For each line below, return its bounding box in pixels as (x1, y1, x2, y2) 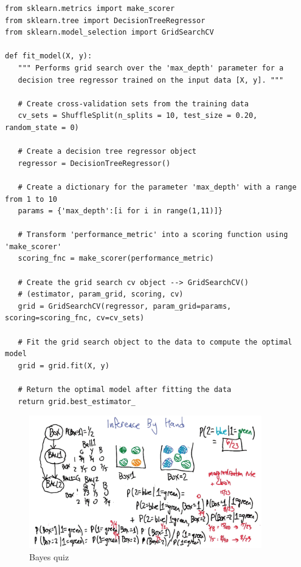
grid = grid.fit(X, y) (18, 361, 109, 370)
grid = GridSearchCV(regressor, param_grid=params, (18, 301, 232, 311)
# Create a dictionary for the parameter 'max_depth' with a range (18, 182, 297, 191)
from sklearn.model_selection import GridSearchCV (5, 28, 214, 37)
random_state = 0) (5, 123, 79, 132)
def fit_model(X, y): (5, 52, 92, 61)
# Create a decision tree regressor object (18, 147, 196, 156)
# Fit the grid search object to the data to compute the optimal (18, 337, 292, 346)
